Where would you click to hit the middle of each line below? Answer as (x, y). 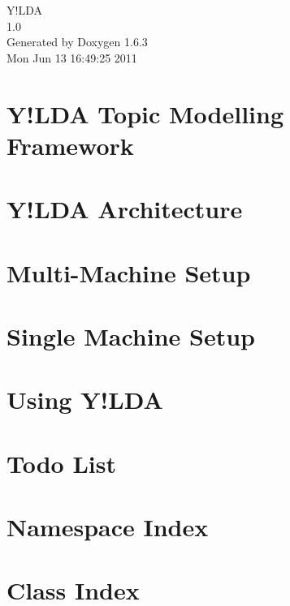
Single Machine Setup (131, 335)
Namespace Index (108, 526)
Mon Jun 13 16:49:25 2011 (72, 57)
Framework (70, 145)
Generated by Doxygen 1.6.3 (77, 42)
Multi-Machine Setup (129, 272)
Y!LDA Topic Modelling (145, 113)
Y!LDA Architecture (125, 209)
